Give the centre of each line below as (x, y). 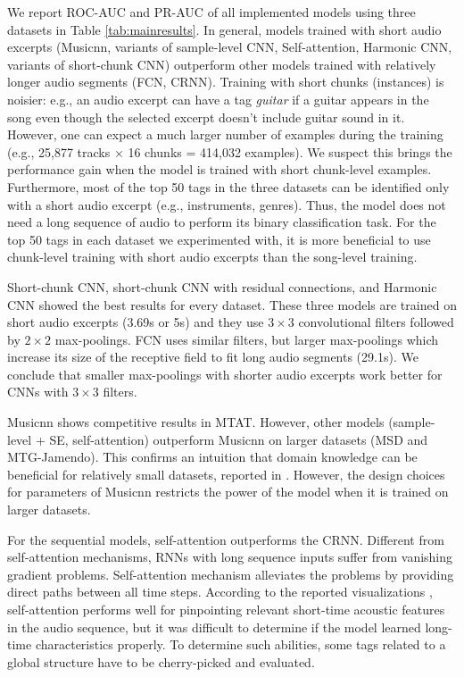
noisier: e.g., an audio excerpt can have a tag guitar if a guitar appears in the (218, 99)
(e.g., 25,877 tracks (59, 151)
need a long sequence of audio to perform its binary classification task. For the (222, 222)
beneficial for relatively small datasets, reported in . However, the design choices (226, 474)
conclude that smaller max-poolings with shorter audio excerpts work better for (225, 374)
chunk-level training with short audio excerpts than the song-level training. (212, 257)
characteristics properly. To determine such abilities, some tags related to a (240, 644)
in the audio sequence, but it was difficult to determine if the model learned (214, 627)
